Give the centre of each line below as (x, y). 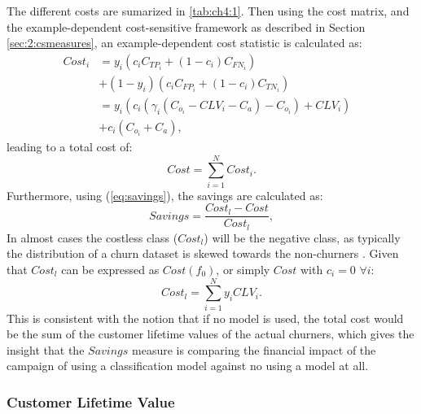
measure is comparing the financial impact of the (254, 349)
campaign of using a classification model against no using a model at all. (188, 366)
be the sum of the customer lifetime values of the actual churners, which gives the (210, 334)
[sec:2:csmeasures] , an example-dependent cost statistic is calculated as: (184, 43)
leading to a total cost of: (70, 146)
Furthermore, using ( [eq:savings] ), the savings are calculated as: (165, 195)
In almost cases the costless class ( (92, 237)
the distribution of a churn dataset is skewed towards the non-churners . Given (203, 253)
